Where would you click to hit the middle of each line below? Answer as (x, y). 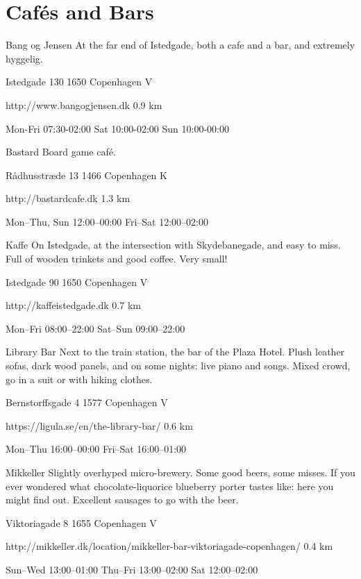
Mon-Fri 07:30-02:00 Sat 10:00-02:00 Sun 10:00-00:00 (117, 128)
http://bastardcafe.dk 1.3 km (68, 198)
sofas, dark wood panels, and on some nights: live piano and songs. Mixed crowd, (178, 366)
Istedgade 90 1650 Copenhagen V (77, 282)
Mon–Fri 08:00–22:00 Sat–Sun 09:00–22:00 (95, 328)
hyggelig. (24, 58)
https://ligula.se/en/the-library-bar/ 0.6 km (99, 425)
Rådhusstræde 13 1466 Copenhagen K (86, 175)
